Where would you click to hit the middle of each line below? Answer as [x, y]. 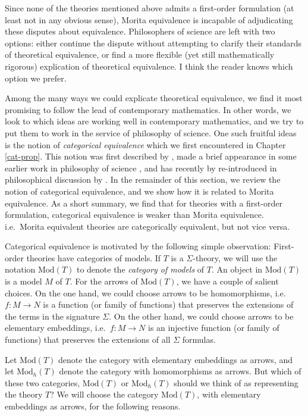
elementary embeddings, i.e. [55, 328]
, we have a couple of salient [227, 281]
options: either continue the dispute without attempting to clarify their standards [153, 43]
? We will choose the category [104, 394]
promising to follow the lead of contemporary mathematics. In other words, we [148, 109]
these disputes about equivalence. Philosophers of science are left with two [140, 31]
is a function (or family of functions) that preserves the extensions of [168, 304]
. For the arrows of [104, 281]
